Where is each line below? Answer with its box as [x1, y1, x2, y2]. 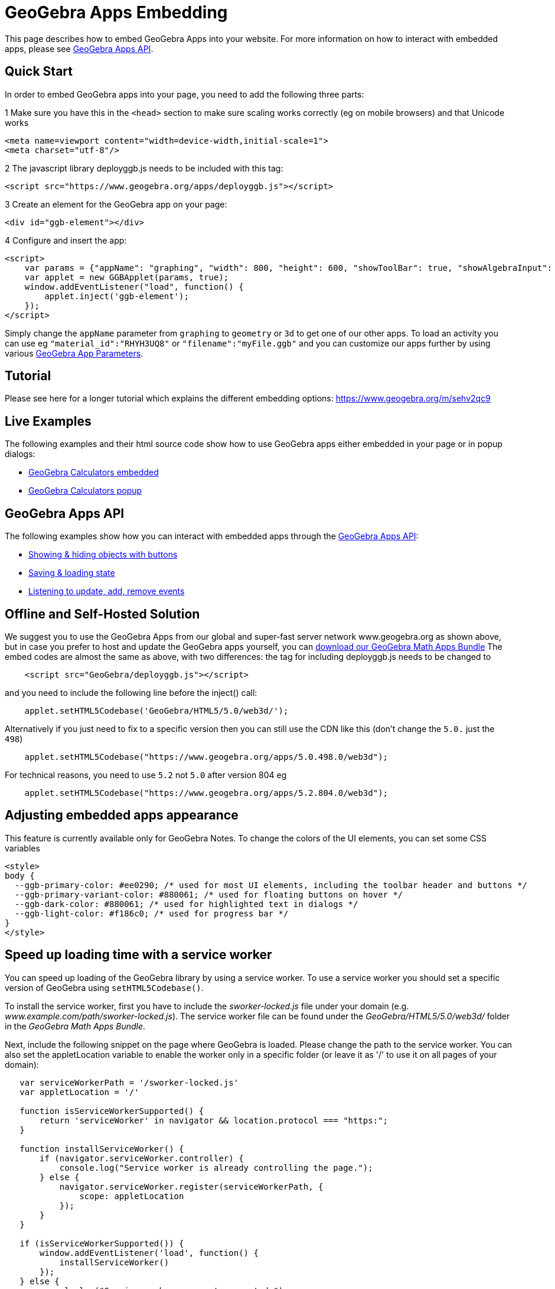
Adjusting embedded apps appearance [5, 808, 239, 823]
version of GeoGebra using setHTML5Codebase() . [5, 982, 204, 993]
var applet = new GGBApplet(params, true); [24, 272, 229, 282]
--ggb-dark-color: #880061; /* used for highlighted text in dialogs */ [14, 899, 358, 909]
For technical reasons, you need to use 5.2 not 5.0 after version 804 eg [5, 769, 287, 780]
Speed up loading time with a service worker [5, 947, 272, 963]
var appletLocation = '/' [19, 1087, 139, 1097]
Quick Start [5, 64, 73, 79]
